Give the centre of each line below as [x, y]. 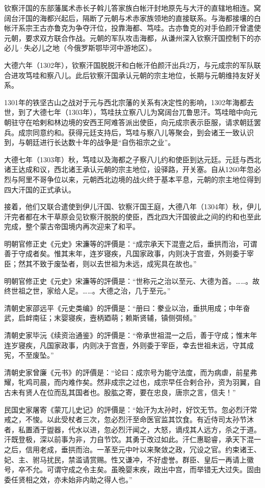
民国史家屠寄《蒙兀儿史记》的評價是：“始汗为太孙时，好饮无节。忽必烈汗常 [131, 409]
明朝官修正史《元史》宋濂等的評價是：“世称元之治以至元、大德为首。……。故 [132, 280]
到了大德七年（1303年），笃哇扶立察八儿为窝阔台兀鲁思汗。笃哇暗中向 [134, 112]
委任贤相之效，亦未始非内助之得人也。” [68, 479]
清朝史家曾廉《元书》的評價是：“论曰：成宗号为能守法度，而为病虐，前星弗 [131, 372]
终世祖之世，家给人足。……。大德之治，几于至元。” [87, 291]
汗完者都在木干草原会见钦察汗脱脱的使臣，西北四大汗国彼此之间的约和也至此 [132, 216]
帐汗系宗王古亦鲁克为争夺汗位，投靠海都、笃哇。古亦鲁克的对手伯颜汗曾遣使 [132, 28]
